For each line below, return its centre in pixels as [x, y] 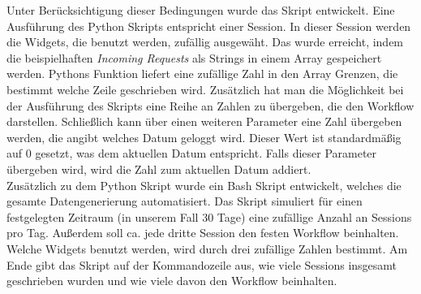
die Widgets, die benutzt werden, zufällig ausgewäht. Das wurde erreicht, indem [205, 42]
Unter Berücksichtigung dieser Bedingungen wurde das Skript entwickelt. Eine [201, 10]
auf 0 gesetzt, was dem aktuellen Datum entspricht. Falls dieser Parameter [192, 153]
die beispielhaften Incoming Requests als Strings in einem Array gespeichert [194, 57]
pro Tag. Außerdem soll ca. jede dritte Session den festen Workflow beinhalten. [203, 233]
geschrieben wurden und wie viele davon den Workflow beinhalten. [172, 281]
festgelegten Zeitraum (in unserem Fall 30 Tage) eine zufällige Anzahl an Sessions [209, 216]
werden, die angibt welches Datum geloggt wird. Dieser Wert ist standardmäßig [204, 137]
